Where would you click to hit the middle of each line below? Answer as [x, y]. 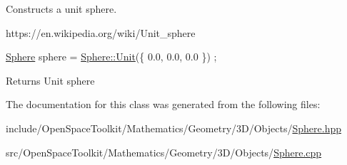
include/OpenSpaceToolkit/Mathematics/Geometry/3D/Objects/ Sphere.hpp [173, 128]
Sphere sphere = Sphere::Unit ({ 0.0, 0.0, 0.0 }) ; [111, 57]
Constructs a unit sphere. [61, 9]
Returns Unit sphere [50, 80]
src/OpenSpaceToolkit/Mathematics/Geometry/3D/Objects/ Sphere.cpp [164, 152]
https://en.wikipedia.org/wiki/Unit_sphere [101, 32]
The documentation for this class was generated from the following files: [163, 104]
